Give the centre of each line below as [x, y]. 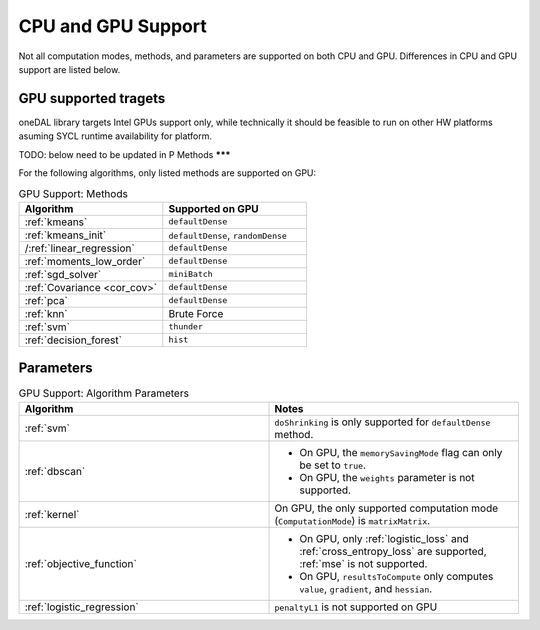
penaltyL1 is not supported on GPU [356, 607]
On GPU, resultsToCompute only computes [396, 576]
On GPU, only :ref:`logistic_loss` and [384, 538]
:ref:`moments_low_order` [85, 261]
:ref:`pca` [46, 300]
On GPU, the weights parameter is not [387, 477]
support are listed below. [69, 69]
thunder [186, 326]
